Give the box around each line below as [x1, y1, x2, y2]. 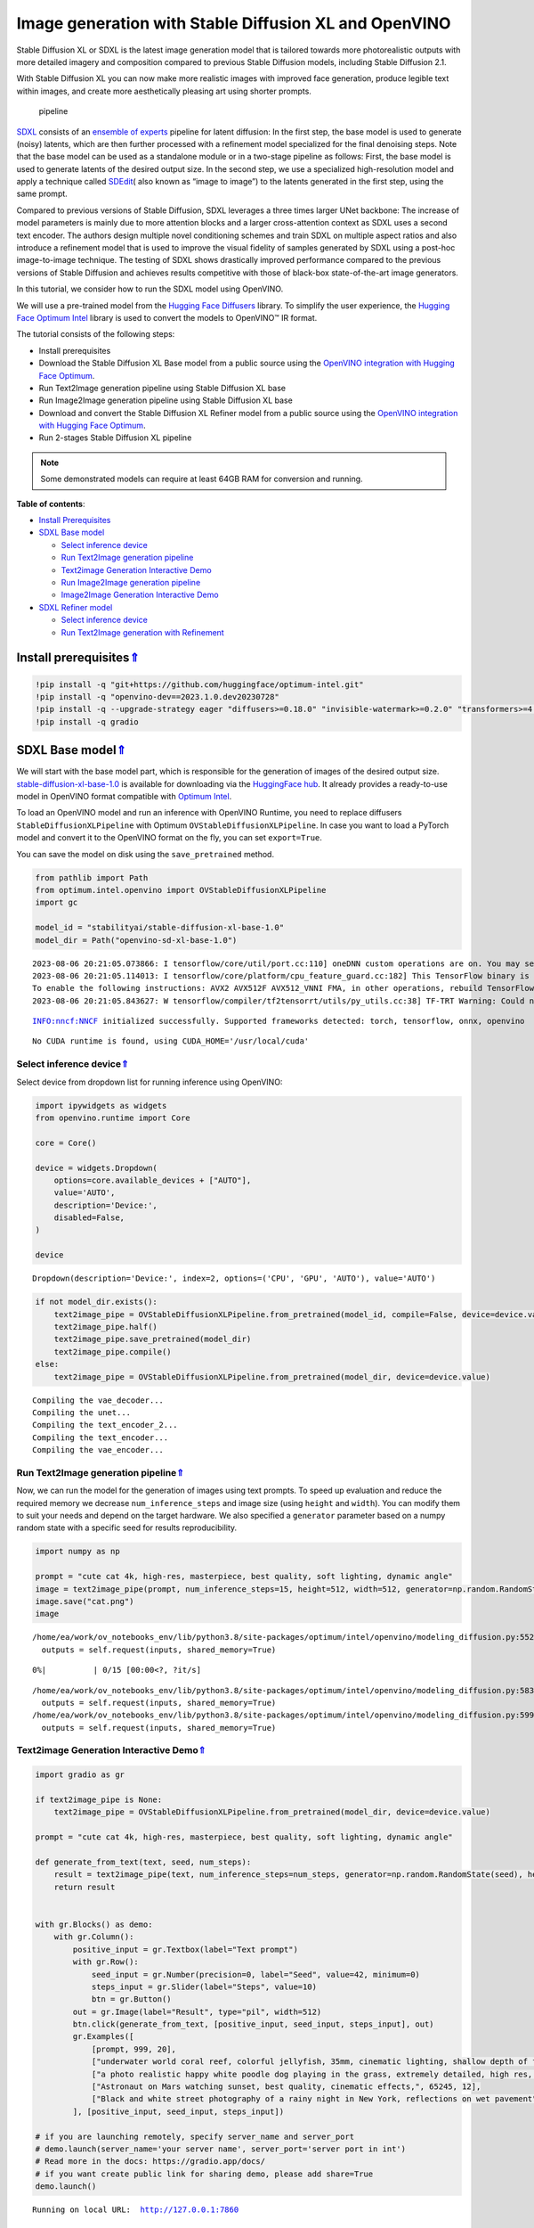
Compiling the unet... [32, 1407, 132, 1417]
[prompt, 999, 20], [91, 2044, 177, 2054]
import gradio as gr [35, 1770, 125, 1780]
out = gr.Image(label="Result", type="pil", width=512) [72, 2006, 322, 2017]
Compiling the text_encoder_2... [32, 1420, 178, 1430]
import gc [35, 897, 78, 908]
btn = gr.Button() [91, 1995, 173, 2004]
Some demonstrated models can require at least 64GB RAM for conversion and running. [40, 473, 364, 485]
